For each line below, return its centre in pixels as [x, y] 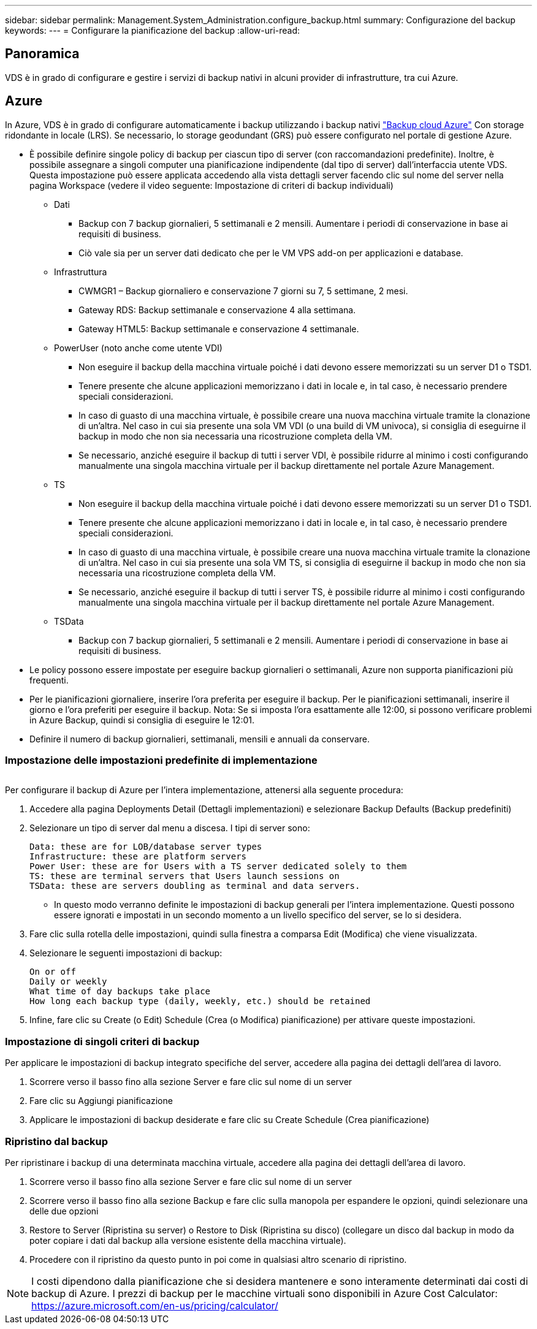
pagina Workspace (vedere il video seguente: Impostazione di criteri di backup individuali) [211, 185]
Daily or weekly [68, 982]
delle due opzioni [64, 1211]
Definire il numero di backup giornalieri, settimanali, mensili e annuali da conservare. [200, 739]
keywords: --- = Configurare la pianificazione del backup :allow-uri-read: [153, 30]
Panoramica [42, 54]
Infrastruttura [81, 272]
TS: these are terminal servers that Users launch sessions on [185, 876]
